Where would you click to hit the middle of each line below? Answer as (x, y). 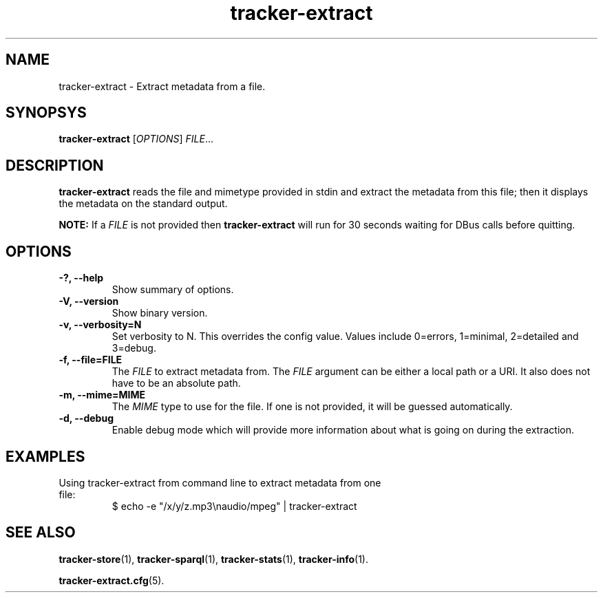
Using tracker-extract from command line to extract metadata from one (220, 482)
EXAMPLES (45, 456)
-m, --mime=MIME (102, 395)
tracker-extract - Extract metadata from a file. (162, 86)
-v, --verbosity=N (100, 325)
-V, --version (89, 301)
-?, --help (81, 278)
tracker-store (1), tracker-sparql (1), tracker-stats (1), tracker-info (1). (214, 559)
